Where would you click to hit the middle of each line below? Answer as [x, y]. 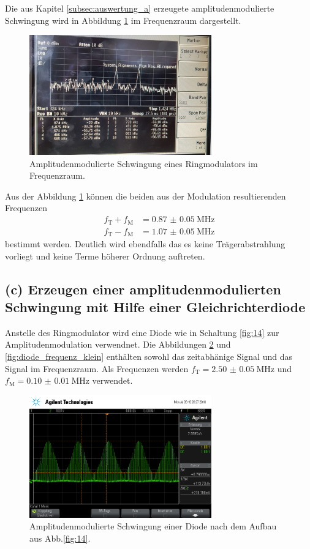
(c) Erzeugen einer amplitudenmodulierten [143, 289]
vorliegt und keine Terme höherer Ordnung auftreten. [105, 256]
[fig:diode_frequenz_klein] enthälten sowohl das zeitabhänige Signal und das [149, 357]
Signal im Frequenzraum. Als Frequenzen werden [97, 368]
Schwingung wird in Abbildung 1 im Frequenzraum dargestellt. [123, 20]
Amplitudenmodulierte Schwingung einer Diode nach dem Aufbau [153, 526]
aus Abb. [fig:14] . [60, 538]
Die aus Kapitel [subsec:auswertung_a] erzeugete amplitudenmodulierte [140, 8]
